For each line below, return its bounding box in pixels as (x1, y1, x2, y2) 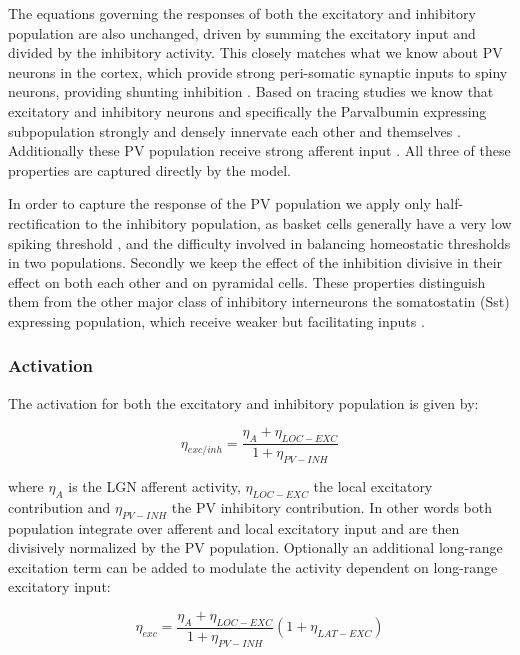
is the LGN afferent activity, (68, 475, 241, 496)
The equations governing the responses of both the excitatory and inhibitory (8, 3, 476, 23)
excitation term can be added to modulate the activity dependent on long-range (8, 556, 498, 577)
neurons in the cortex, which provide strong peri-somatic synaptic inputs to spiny (8, 61, 508, 82)
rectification (8, 212, 81, 233)
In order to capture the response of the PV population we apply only (8, 193, 431, 214)
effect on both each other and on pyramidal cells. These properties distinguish (8, 271, 486, 292)
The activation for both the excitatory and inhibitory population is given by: (8, 392, 479, 413)
